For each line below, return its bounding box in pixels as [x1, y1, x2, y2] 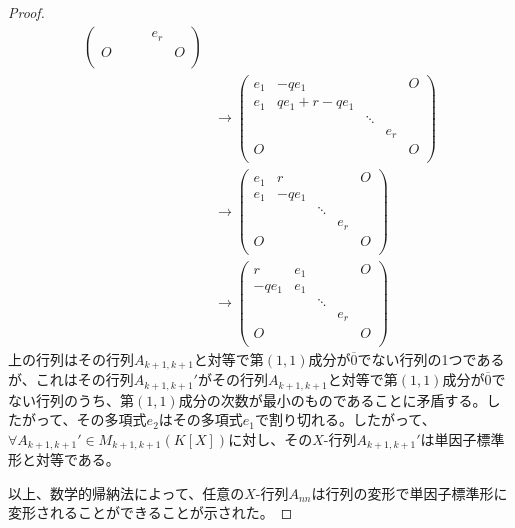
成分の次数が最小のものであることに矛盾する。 [178, 389, 487, 410]
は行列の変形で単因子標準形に [311, 482, 508, 503]
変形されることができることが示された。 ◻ [8, 502, 293, 523]
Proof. [8, 2, 45, 22]
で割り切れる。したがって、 [255, 409, 436, 430]
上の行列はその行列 [8, 348, 134, 369]
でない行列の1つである [357, 348, 505, 369]
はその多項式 [158, 409, 243, 430]
